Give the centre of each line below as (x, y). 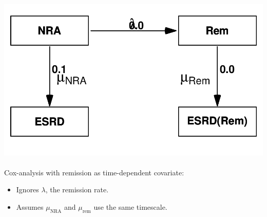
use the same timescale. (130, 206)
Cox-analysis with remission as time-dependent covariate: (94, 172)
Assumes (30, 206)
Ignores (27, 189)
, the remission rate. (77, 189)
